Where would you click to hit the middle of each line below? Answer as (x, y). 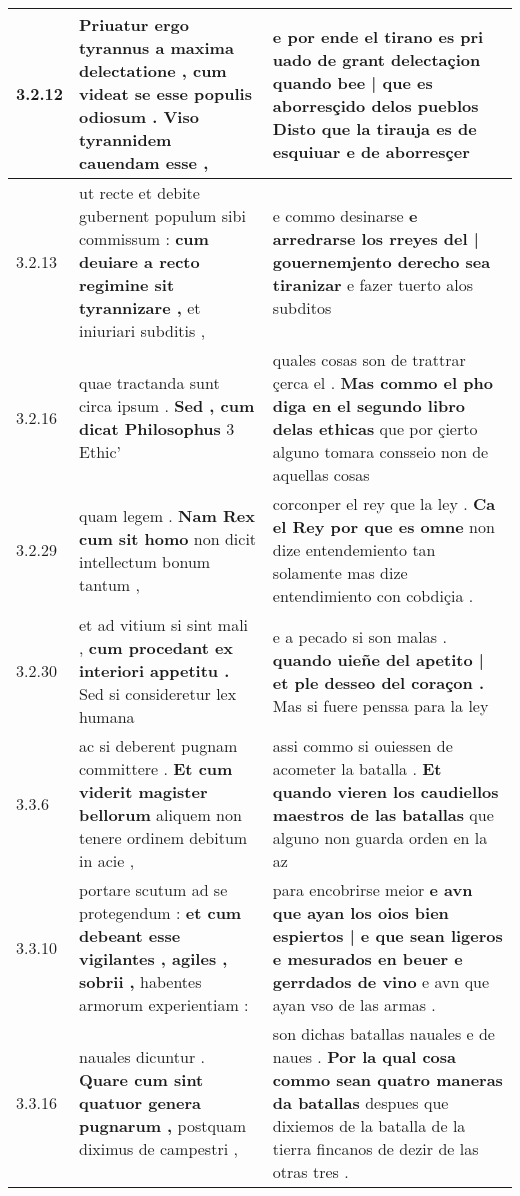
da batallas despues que (360, 1102)
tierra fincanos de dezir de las (375, 1148)
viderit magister (143, 791)
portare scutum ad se (153, 889)
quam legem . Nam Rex (167, 515)
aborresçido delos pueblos (375, 105)
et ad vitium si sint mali (164, 624)
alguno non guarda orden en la (380, 837)
